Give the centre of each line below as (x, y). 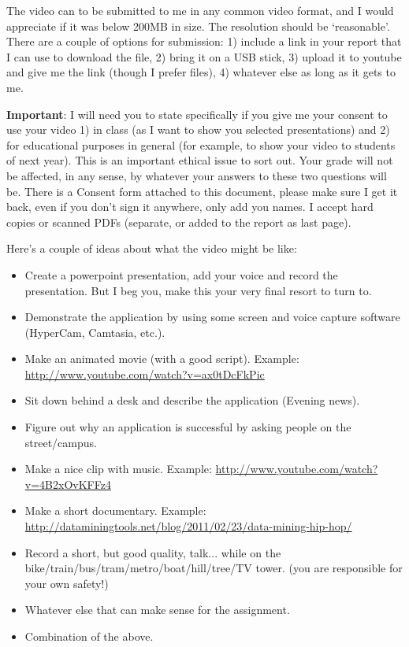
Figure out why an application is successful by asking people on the (188, 427)
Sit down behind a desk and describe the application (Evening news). (192, 400)
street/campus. (61, 442)
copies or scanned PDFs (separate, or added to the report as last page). (179, 222)
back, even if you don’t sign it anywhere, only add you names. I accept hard (190, 207)
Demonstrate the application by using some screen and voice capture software (212, 317)
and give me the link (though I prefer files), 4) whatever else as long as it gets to (201, 72)
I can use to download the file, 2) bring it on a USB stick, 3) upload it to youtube (204, 56)
